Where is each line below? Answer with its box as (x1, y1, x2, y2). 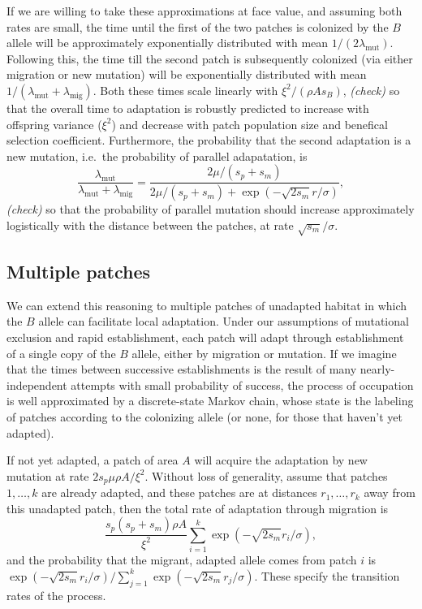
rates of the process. (6, 586, 106, 603)
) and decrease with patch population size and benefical (111, 115, 388, 132)
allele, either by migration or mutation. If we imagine (131, 344, 397, 361)
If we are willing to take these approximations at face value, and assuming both (6, 2, 403, 19)
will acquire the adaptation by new (194, 451, 368, 469)
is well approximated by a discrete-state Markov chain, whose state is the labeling (6, 392, 414, 409)
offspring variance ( (6, 115, 102, 132)
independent (6, 376, 67, 393)
